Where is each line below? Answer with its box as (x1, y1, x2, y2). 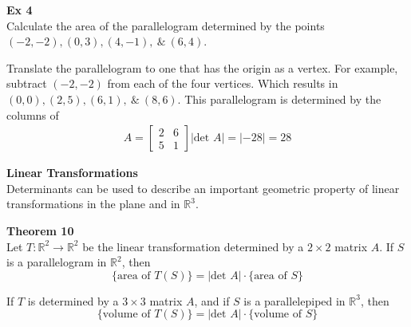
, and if (194, 292, 230, 309)
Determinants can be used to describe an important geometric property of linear (6, 179, 400, 196)
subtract (6, 75, 47, 92)
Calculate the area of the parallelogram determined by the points (6, 17, 325, 33)
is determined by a (27, 292, 119, 309)
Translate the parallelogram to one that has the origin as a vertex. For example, (6, 59, 398, 76)
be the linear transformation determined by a (82, 238, 304, 254)
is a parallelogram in (6, 254, 107, 270)
